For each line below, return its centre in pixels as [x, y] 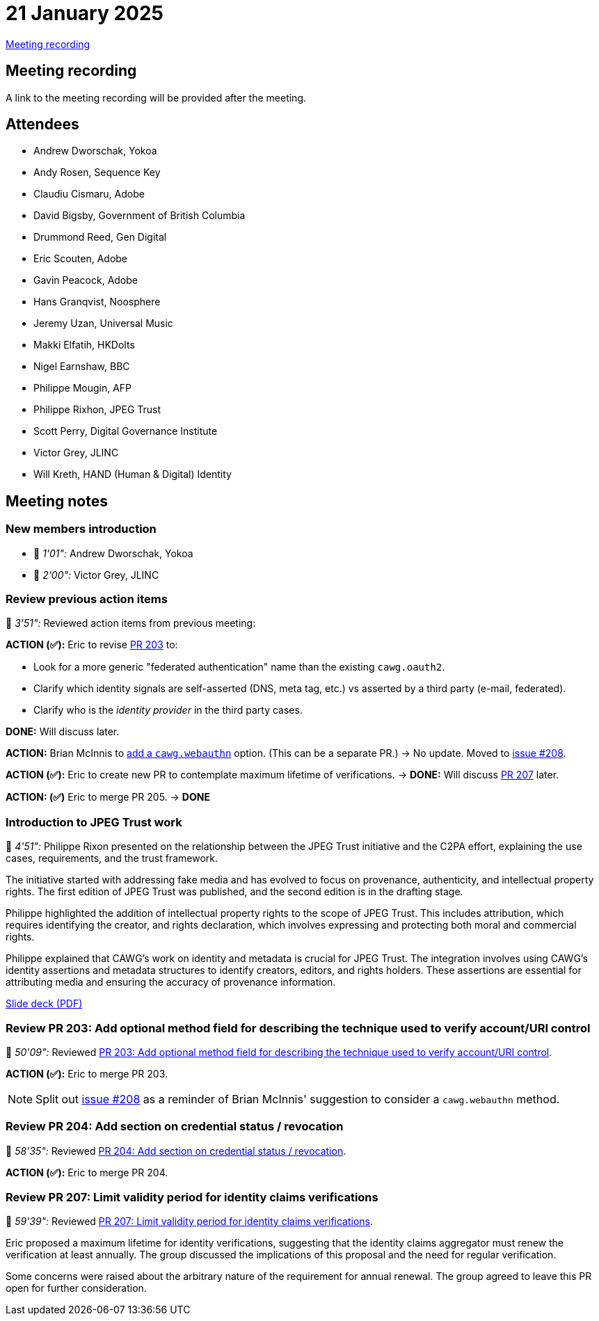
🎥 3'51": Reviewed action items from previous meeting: [131, 623]
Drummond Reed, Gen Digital [100, 237]
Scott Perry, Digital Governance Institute [126, 431]
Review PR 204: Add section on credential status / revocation [175, 1127]
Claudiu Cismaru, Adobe [89, 194]
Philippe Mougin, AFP [83, 388]
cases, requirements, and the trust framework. [112, 858]
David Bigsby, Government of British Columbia [139, 216]
